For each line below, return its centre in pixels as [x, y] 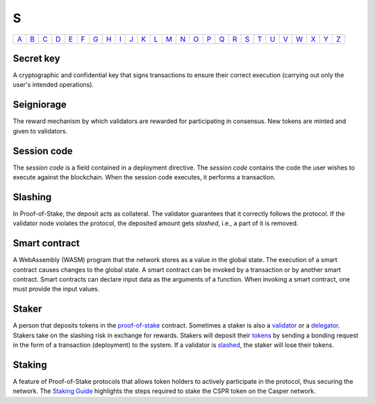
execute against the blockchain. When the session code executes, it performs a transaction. [144, 177]
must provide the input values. [56, 289]
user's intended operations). [53, 85]
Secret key [36, 58]
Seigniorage [40, 105]
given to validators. [40, 131]
